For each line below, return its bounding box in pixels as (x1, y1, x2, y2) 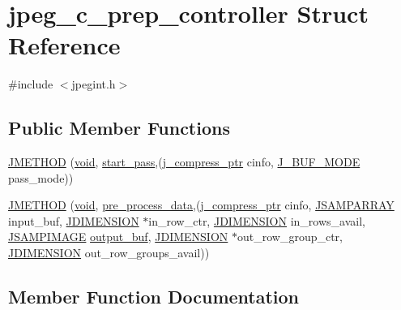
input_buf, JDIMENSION (8, 212, 139, 229)
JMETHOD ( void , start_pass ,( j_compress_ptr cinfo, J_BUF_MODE (8, 153, 360, 170)
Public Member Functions (8, 115, 230, 140)
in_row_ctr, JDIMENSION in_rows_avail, (148, 212, 365, 229)
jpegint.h (71, 75, 116, 93)
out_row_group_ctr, (237, 228, 343, 245)
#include (8, 75, 53, 93)
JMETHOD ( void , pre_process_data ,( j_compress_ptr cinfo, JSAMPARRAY (8, 196, 395, 213)
